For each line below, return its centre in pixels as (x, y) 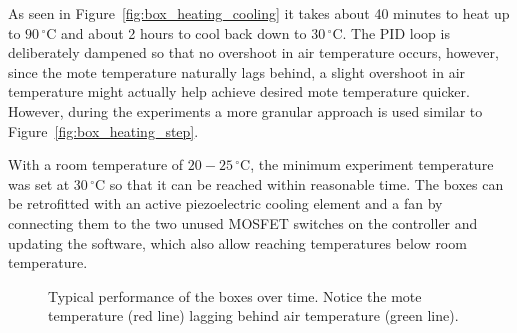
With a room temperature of (96, 164)
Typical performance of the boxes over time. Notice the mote (235, 295)
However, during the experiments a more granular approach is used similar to (245, 110)
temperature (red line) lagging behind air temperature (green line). (253, 315)
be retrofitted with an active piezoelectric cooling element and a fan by (225, 203)
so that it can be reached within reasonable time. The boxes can (306, 183)
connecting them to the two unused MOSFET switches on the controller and (243, 222)
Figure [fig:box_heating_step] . (103, 130)
